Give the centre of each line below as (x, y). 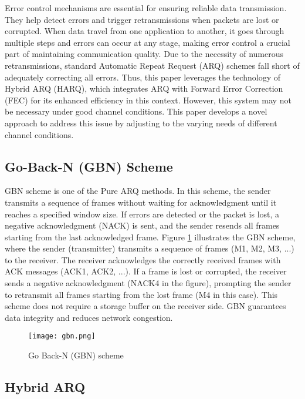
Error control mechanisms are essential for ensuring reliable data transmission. (146, 8)
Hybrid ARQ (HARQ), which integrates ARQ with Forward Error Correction (144, 88)
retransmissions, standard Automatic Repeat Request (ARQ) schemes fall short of (152, 65)
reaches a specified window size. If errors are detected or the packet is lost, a (142, 214)
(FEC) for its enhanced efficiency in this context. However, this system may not (148, 100)
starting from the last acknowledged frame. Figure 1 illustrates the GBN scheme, (150, 237)
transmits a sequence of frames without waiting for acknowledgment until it (141, 202)
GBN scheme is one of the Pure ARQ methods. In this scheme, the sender (138, 191)
